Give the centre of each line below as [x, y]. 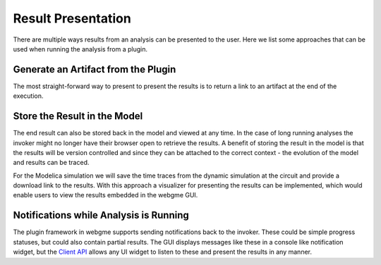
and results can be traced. [51, 163]
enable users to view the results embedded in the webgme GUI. [105, 195]
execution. [28, 96]
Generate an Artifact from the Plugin [95, 69]
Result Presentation [72, 18]
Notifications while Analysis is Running [101, 215]
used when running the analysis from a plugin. [80, 49]
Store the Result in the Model [78, 116]
